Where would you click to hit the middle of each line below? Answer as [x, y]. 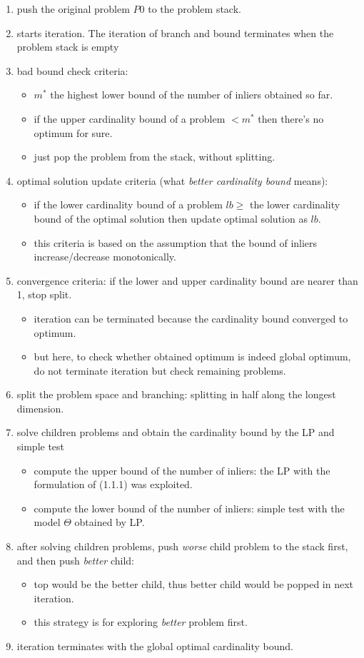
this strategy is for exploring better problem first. [141, 622]
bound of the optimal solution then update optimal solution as [171, 218]
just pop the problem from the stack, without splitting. [155, 157]
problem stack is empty [68, 47]
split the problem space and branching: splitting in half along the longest [176, 394]
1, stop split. [44, 294]
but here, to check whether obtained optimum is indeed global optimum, [192, 356]
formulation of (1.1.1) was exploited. [113, 484]
